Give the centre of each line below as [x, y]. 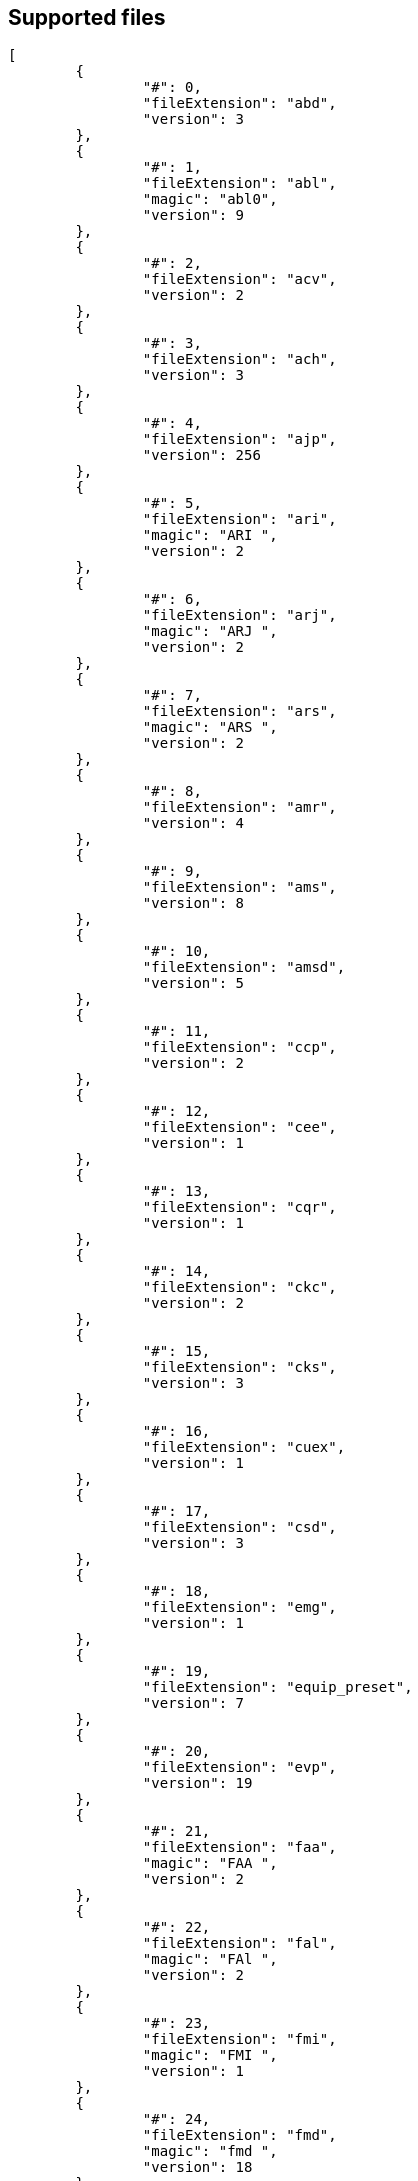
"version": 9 [193, 215]
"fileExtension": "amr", [239, 807]
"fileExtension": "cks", [239, 1367]
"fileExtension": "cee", [239, 1127]
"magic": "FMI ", [210, 2055]
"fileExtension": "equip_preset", [277, 1687]
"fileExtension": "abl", [239, 183]
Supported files [87, 17]
